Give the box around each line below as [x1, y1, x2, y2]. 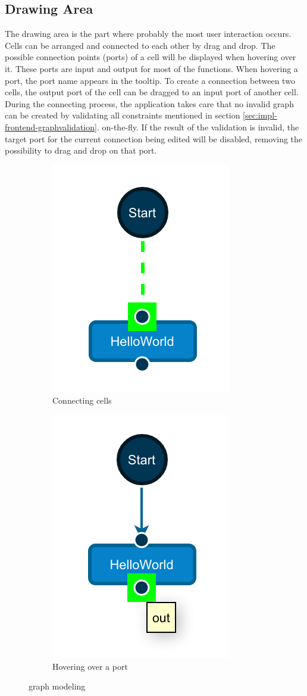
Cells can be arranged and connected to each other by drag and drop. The [5, 39, 275, 51]
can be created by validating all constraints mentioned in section [5, 109, 240, 121]
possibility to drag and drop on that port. [5, 144, 157, 157]
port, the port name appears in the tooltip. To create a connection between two [5, 74, 295, 86]
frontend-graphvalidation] [5, 120, 97, 133]
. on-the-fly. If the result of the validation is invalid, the [96, 120, 299, 133]
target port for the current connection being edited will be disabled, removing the [5, 132, 303, 145]
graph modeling [29, 680, 86, 692]
